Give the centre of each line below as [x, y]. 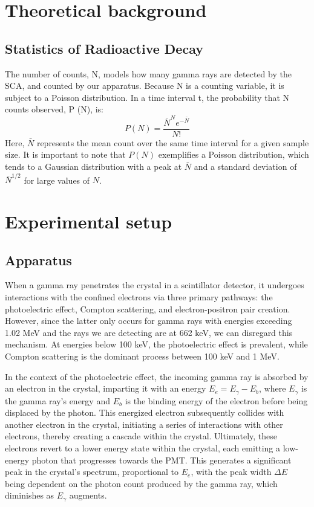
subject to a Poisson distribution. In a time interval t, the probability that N [147, 97]
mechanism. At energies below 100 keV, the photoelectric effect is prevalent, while [156, 344]
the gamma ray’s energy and [57, 400]
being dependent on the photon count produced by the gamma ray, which [141, 483]
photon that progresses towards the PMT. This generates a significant [162, 460]
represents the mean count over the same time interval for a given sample [173, 142]
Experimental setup [89, 221]
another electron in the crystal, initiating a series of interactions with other [144, 424]
